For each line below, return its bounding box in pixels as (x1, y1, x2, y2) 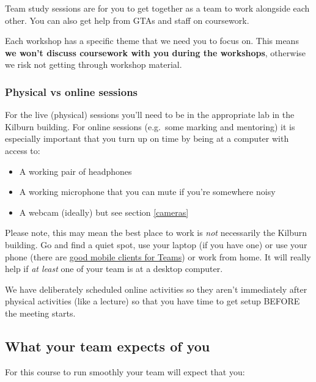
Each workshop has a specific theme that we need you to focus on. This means (5, 34, 299, 47)
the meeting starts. (5, 306, 76, 319)
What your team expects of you (5, 336, 210, 355)
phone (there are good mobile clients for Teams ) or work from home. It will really (5, 250, 311, 263)
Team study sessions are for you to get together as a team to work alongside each (5, 2, 310, 14)
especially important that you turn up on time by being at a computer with (5, 132, 289, 145)
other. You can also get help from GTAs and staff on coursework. (5, 13, 249, 26)
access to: (5, 144, 40, 156)
